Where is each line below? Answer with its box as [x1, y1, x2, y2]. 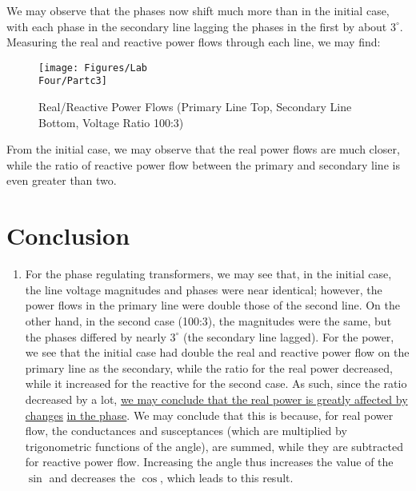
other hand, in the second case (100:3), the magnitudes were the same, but [25, 312, 392, 329]
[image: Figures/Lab [38, 62, 148, 74]
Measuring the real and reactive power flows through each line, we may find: [6, 34, 381, 50]
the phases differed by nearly [25, 328, 166, 345]
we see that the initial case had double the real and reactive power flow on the [25, 344, 410, 361]
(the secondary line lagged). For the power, [182, 328, 394, 345]
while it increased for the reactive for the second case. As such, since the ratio [25, 375, 407, 392]
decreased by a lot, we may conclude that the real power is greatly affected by [25, 390, 408, 407]
